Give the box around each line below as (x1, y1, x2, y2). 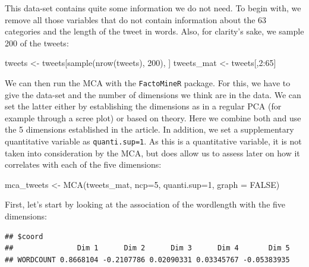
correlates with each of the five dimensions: (5, 158, 162, 171)
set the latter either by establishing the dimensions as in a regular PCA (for (5, 100, 282, 112)
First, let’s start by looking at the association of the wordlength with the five (5, 198, 286, 211)
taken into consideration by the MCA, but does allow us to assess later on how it (5, 146, 300, 159)
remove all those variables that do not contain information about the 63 (5, 13, 267, 26)
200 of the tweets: (5, 36, 69, 49)
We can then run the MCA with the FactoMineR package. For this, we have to (5, 76, 291, 89)
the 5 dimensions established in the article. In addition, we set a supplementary (5, 123, 294, 136)
